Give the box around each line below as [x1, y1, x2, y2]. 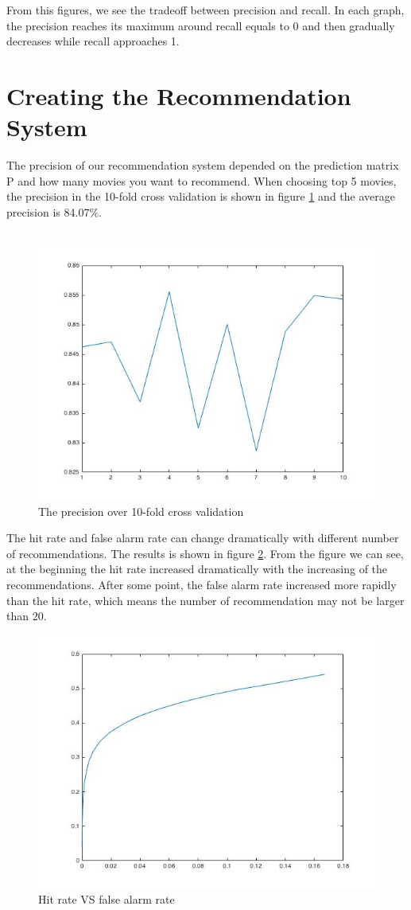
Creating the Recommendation [6, 79, 351, 111]
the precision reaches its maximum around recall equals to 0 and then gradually [6, 17, 395, 33]
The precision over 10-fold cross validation [38, 502, 244, 519]
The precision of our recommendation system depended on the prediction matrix [6, 157, 399, 174]
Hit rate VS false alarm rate [38, 891, 175, 908]
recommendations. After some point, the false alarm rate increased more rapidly [6, 576, 397, 593]
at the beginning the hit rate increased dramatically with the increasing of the [6, 560, 388, 577]
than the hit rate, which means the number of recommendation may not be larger [6, 592, 405, 608]
